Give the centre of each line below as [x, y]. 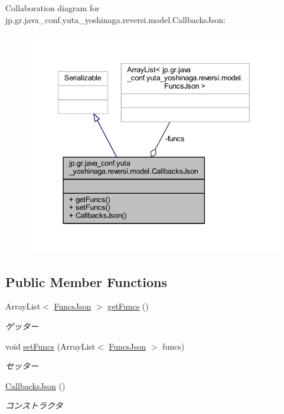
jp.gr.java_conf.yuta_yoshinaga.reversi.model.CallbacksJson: [115, 19]
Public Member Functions [86, 281]
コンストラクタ [34, 405]
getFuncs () [128, 306]
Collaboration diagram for [53, 8]
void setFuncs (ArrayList [50, 346]
